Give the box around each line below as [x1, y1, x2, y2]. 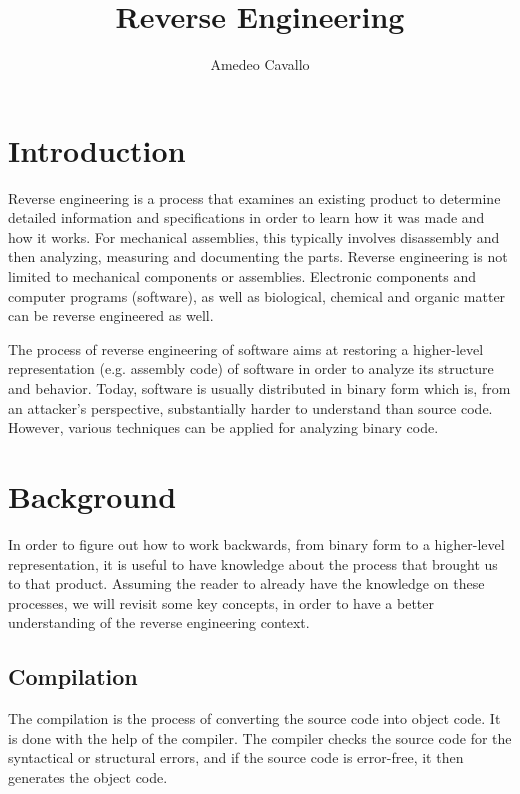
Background [8, 475, 177, 516]
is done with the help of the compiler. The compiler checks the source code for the [8, 727, 512, 748]
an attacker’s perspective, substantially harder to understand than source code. [8, 397, 493, 418]
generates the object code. [8, 766, 168, 787]
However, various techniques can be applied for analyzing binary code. [8, 417, 439, 438]
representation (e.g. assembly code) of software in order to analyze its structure [8, 358, 494, 379]
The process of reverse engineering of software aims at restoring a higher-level [8, 338, 484, 359]
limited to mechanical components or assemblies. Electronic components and [8, 266, 477, 287]
